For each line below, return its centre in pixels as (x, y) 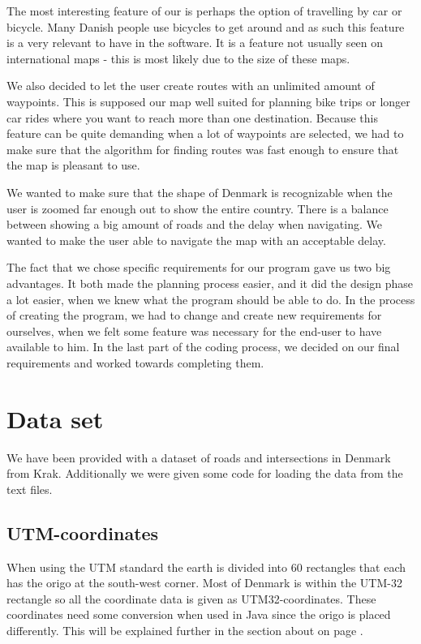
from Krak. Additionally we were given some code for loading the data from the (205, 473)
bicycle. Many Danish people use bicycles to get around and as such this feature (206, 26)
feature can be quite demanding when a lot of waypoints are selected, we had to (205, 133)
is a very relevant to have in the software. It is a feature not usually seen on (195, 43)
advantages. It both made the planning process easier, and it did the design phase (210, 283)
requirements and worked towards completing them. (135, 362)
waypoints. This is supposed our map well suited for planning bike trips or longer (208, 101)
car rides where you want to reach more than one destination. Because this (192, 117)
